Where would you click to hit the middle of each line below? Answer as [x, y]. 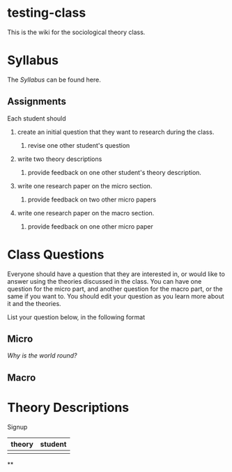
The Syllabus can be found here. [54, 79]
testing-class [47, 13]
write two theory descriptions [60, 159]
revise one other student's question [79, 145]
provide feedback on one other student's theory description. [115, 172]
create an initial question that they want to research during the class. [116, 132]
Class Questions [56, 254]
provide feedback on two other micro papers [92, 199]
